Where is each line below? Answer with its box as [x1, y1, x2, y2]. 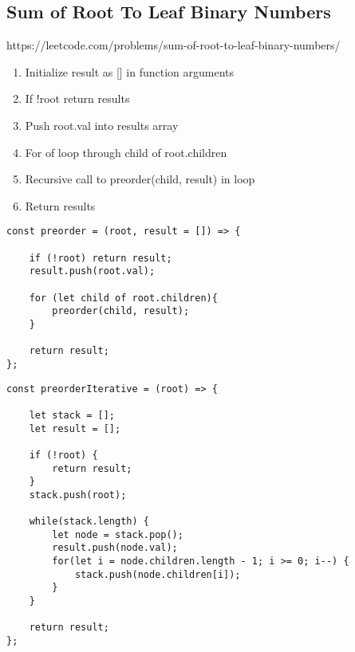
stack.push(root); [29, 489, 127, 501]
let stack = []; [29, 409, 116, 421]
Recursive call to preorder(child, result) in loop [25, 171, 255, 187]
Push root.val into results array [25, 116, 179, 133]
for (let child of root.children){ [29, 292, 218, 304]
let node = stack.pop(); [52, 528, 183, 540]
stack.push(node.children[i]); [74, 568, 241, 580]
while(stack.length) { [29, 516, 149, 528]
